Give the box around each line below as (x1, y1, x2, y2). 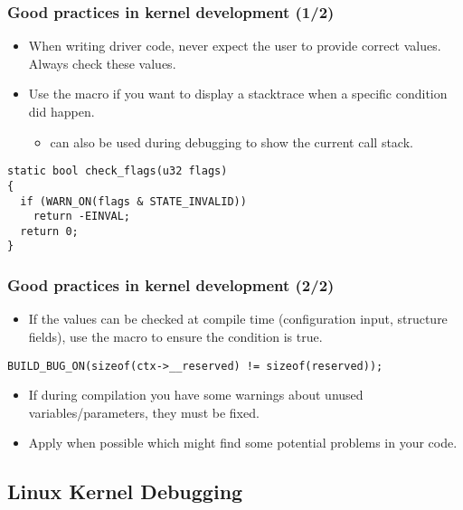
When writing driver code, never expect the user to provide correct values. (28, 36, 441, 55)
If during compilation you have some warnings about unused (28, 385, 364, 404)
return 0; (20, 224, 79, 238)
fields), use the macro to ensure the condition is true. (28, 326, 323, 345)
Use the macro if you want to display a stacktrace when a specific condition (28, 84, 448, 103)
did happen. (28, 102, 95, 120)
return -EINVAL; (33, 210, 131, 223)
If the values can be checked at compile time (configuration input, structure (28, 309, 448, 328)
